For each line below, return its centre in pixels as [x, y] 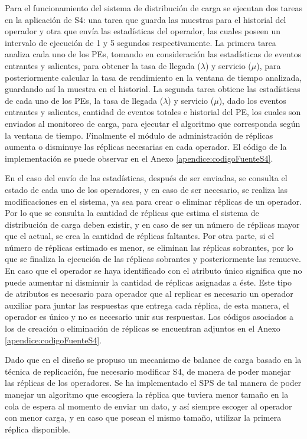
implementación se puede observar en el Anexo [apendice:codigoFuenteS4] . [139, 158]
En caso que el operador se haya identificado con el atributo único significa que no [153, 271]
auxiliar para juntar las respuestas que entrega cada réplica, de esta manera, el [147, 305]
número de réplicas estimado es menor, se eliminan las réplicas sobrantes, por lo [149, 247]
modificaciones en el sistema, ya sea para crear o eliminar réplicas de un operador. [153, 201]
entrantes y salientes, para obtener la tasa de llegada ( [103, 65]
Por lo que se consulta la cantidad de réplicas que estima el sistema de [132, 213]
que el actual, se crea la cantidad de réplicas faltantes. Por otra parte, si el [140, 236]
